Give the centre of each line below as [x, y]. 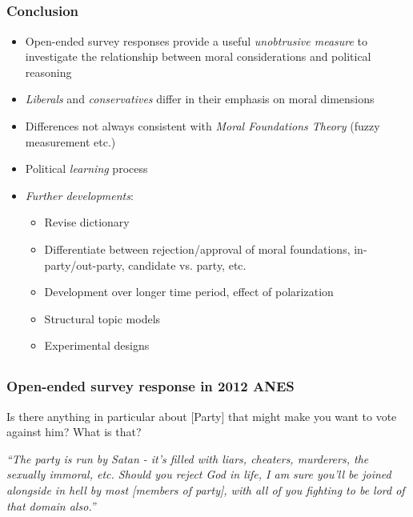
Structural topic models [102, 318]
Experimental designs [97, 345]
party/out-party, [84, 265]
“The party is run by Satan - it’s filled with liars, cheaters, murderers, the [188, 458]
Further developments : [79, 195]
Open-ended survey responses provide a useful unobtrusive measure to [196, 40]
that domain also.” [51, 505]
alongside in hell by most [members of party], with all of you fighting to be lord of [206, 490]
